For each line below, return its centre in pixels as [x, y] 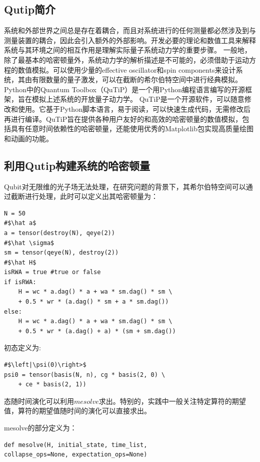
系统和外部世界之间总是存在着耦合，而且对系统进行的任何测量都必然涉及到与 [130, 30]
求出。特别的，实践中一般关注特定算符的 [165, 401]
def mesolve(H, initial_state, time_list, [76, 445]
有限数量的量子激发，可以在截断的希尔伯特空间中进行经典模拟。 [137, 79]
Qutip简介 [30, 9]
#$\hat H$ [20, 262]
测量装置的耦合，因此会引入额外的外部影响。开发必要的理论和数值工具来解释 [130, 40]
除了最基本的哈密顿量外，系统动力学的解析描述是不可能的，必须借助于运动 [126, 59]
